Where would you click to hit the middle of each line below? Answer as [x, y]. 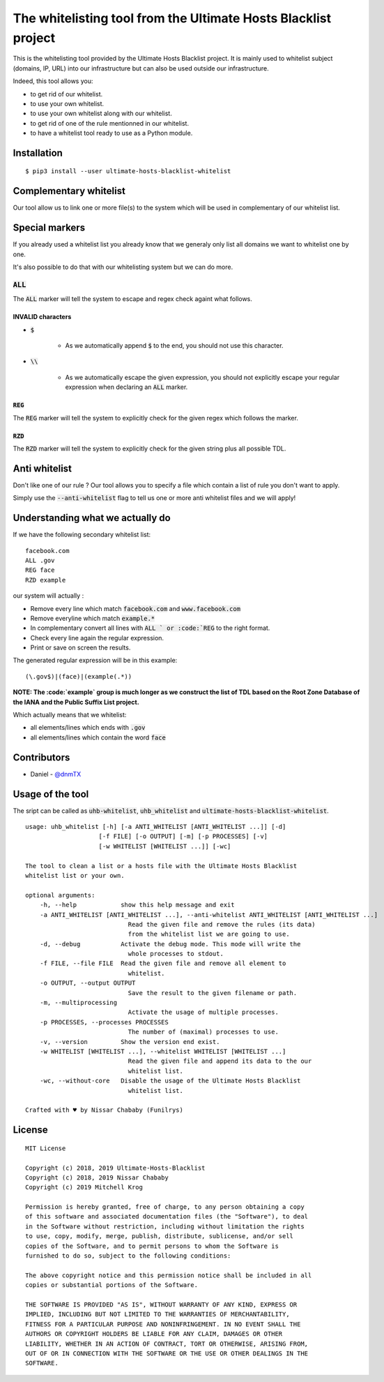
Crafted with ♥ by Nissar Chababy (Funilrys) [105, 1110]
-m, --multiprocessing [78, 1003]
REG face [40, 570]
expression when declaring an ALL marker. [126, 387]
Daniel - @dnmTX [56, 774]
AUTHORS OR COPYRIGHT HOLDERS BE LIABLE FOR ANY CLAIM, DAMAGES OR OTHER [154, 1334]
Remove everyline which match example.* [93, 618]
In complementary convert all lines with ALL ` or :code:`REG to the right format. [150, 628]
